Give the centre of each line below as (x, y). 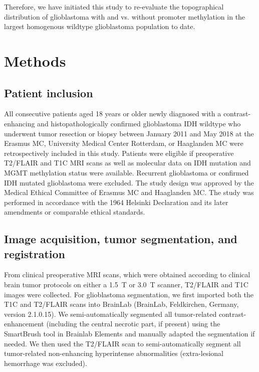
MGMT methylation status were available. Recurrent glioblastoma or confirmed (126, 172)
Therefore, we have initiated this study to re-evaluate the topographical (114, 7)
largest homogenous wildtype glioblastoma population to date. (100, 26)
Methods (35, 60)
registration (35, 253)
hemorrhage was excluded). (46, 363)
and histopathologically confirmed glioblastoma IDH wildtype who (139, 123)
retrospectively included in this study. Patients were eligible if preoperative (119, 153)
